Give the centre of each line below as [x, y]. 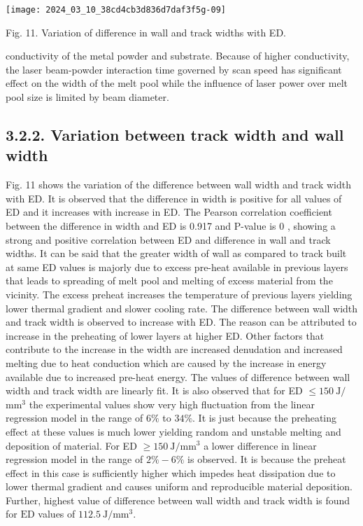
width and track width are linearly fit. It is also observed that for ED [154, 390]
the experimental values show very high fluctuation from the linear [172, 404]
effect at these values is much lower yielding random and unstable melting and [173, 431]
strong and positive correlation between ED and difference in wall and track [168, 239]
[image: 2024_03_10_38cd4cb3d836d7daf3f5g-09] [116, 10]
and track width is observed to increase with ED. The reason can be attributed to [181, 322]
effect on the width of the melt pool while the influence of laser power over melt [177, 83]
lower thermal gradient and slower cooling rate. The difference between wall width [182, 308]
